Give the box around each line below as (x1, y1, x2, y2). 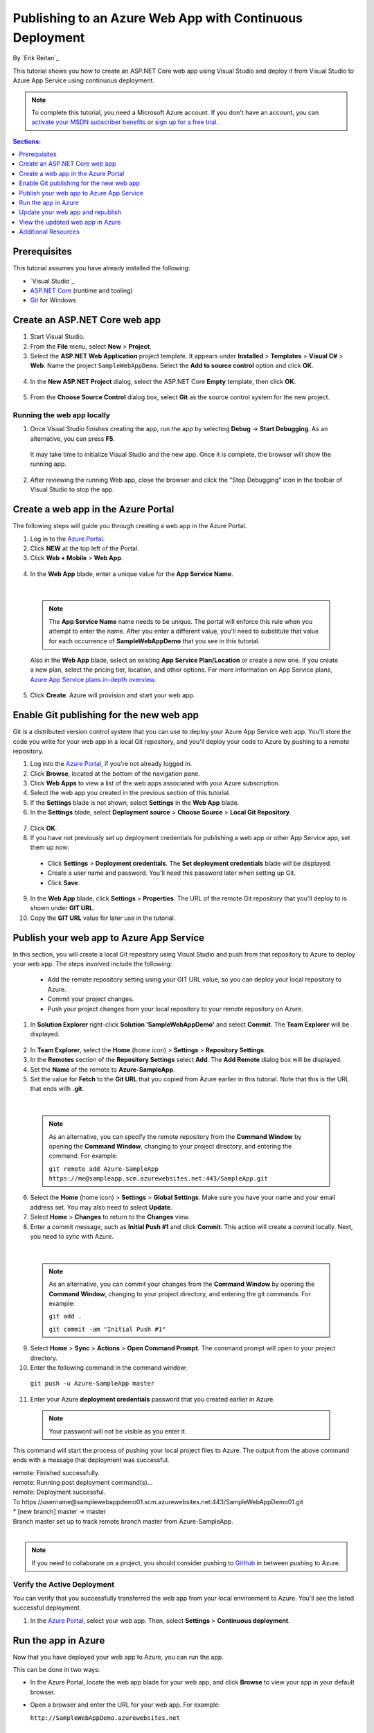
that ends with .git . (30, 1085, 84, 1093)
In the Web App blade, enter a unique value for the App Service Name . (30, 569, 233, 578)
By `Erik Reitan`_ (12, 54, 60, 62)
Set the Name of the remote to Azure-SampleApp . (30, 1065, 176, 1074)
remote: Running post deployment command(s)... (12, 1479, 153, 1487)
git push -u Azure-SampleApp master (30, 1379, 155, 1388)
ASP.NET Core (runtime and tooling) (30, 286, 133, 295)
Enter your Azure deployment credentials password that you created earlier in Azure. (30, 1395, 275, 1403)
